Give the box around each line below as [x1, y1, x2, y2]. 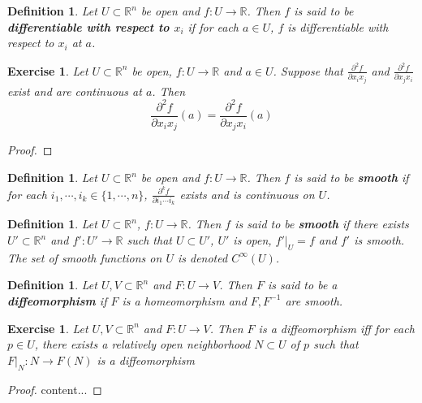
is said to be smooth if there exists [235, 215, 409, 232]
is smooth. [354, 232, 405, 248]
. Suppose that [273, 62, 343, 79]
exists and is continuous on [179, 185, 315, 202]
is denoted [177, 249, 228, 266]
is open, [233, 232, 272, 248]
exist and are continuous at [7, 82, 142, 99]
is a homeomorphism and [122, 292, 247, 309]
